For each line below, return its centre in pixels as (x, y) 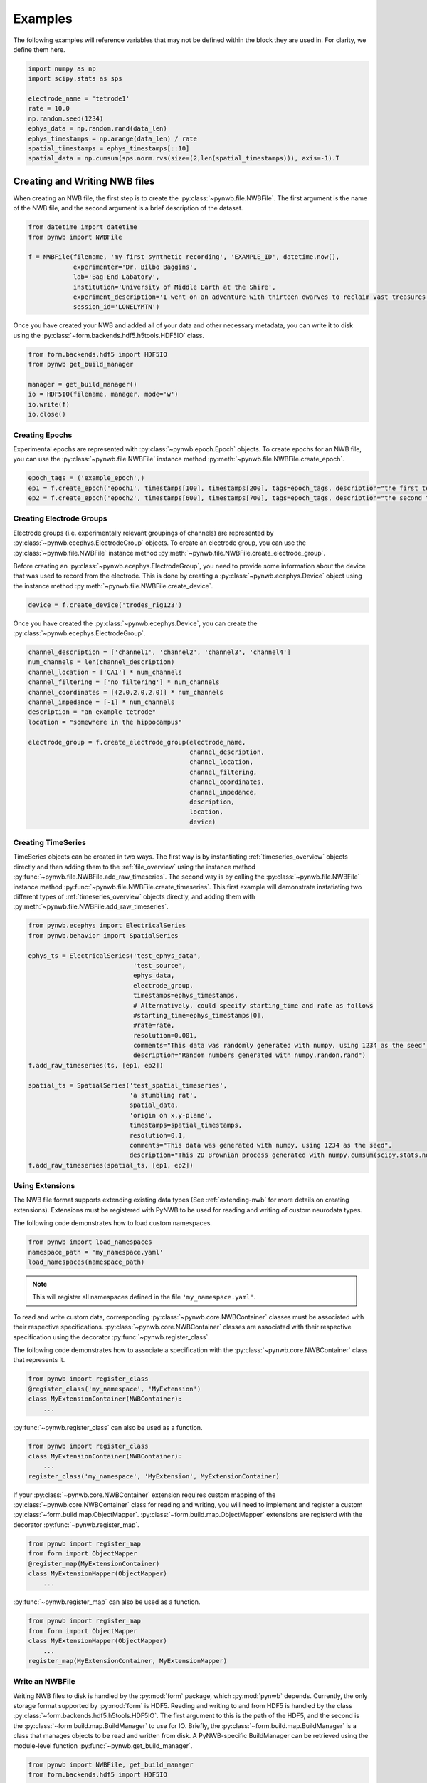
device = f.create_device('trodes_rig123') (105, 605)
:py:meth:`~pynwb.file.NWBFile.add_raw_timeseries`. (91, 906)
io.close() (47, 414)
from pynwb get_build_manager (81, 364)
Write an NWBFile (44, 1682)
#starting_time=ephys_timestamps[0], (199, 1015)
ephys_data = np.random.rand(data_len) (97, 129)
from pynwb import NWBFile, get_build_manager (111, 1764)
